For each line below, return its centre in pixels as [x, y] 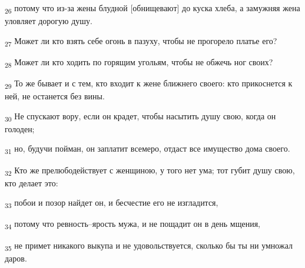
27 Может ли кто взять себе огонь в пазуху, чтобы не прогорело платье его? [141, 41]
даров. [16, 258]
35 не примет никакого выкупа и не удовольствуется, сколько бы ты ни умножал [149, 246]
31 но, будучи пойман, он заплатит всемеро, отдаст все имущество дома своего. [147, 149]
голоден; [20, 128]
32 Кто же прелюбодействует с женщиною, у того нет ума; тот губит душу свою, [150, 170]
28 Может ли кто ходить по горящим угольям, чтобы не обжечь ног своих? [139, 62]
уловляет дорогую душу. [49, 21]
